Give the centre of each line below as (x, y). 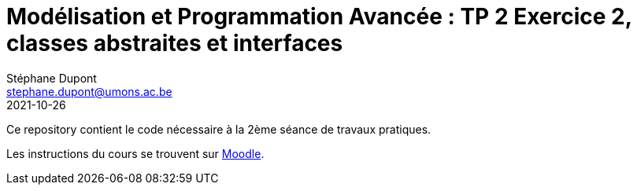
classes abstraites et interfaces (175, 43)
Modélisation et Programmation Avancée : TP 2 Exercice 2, (319, 17)
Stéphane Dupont (52, 78)
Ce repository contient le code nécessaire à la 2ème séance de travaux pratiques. (219, 129)
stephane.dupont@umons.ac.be (89, 91)
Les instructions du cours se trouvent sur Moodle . (135, 153)
